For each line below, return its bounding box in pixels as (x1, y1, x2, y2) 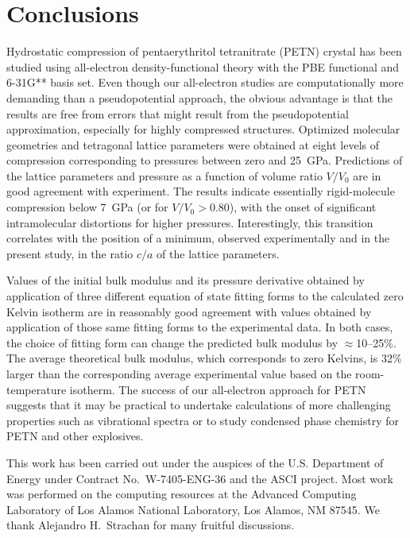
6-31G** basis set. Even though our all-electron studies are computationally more (6, 74, 404, 91)
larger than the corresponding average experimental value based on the (6, 366, 352, 381)
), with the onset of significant (229, 199, 377, 215)
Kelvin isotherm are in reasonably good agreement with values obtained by (6, 303, 372, 319)
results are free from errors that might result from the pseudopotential (6, 105, 349, 122)
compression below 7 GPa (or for (6, 199, 168, 215)
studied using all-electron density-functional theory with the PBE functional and (6, 58, 400, 75)
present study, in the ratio (6, 245, 133, 261)
